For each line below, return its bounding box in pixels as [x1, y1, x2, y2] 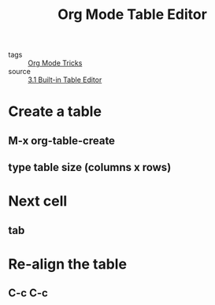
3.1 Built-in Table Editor [28, 75, 102, 84]
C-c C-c [8, 286, 49, 300]
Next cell [8, 192, 68, 210]
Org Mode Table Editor [57, 6, 207, 24]
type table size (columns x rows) [8, 161, 172, 174]
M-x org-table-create [8, 134, 116, 147]
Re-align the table [8, 255, 128, 273]
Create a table [8, 102, 102, 121]
